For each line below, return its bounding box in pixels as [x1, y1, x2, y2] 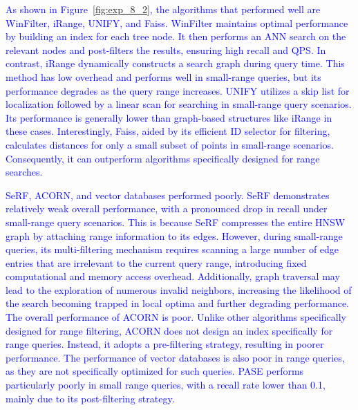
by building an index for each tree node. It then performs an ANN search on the [6, 29, 346, 44]
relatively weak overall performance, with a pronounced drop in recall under [6, 201, 328, 216]
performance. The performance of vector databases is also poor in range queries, [6, 350, 345, 364]
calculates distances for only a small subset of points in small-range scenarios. [6, 137, 334, 151]
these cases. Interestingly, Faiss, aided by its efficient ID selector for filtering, [6, 124, 330, 138]
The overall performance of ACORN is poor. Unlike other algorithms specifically [6, 310, 346, 324]
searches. [6, 165, 43, 179]
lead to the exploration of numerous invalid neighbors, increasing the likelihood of [6, 282, 352, 297]
